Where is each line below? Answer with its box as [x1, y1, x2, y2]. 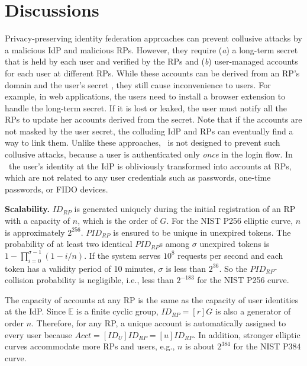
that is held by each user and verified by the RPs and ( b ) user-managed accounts [5, 55, 298, 68]
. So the [219, 262, 247, 274]
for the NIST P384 [233, 340, 301, 352]
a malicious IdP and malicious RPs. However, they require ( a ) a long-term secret [5, 43, 298, 56]
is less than [166, 262, 206, 274]
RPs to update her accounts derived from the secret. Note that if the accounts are [5, 113, 302, 126]
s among [159, 237, 190, 250]
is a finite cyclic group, [76, 305, 159, 317]
